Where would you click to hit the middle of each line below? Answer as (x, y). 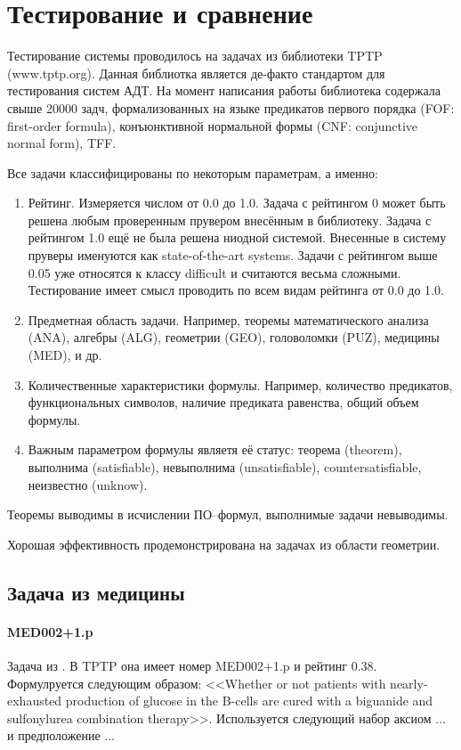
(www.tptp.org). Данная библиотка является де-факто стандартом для (196, 73)
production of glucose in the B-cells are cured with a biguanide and (249, 701)
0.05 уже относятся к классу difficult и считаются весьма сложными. (214, 272)
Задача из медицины (96, 592)
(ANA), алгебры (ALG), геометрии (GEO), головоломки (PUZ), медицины (234, 337)
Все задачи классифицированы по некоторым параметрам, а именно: (193, 172)
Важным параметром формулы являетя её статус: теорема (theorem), (215, 449)
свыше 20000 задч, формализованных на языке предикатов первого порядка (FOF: (231, 107)
